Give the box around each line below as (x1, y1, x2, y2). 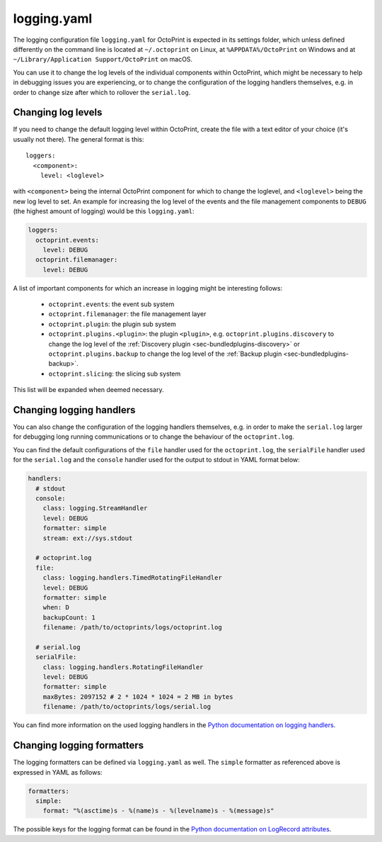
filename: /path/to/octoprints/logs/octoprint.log (42, 624, 222, 631)
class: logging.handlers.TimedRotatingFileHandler (42, 574, 222, 582)
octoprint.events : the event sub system (48, 300, 175, 308)
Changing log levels (13, 106, 103, 118)
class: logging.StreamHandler (42, 504, 148, 512)
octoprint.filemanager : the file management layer (48, 310, 207, 318)
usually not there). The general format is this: (13, 135, 144, 143)
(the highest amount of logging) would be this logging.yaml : (13, 207, 195, 215)
